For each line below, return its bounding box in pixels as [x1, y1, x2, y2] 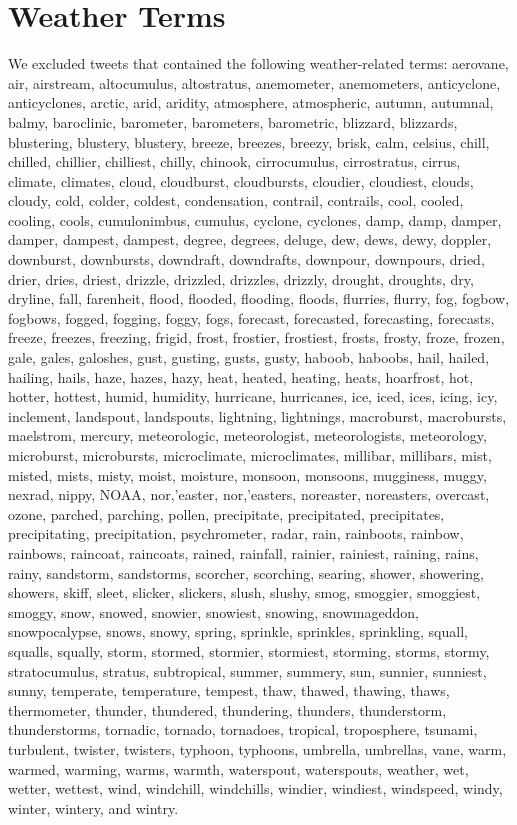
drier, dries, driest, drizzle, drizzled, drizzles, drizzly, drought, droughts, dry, [8, 268, 474, 289]
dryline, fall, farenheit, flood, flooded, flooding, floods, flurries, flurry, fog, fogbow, [8, 288, 510, 309]
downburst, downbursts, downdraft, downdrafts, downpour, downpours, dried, [8, 249, 485, 270]
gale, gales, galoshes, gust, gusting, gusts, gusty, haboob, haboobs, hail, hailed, [8, 347, 490, 368]
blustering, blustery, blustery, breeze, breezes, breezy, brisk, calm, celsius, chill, [8, 131, 490, 152]
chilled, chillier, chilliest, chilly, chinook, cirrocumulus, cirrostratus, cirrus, [8, 151, 461, 172]
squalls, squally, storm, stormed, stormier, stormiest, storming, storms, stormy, [8, 640, 490, 661]
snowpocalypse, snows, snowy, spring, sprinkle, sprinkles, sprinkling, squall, [8, 621, 468, 642]
